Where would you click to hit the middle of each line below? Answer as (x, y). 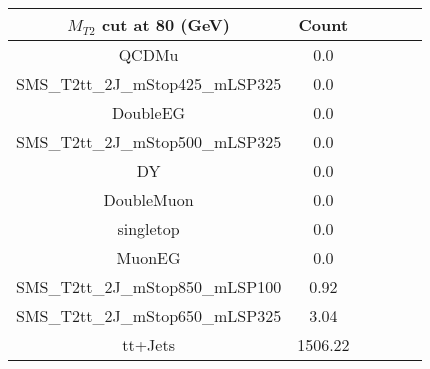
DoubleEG (149, 112)
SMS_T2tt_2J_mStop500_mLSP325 (149, 141)
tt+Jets (148, 344)
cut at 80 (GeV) (165, 24)
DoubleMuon (148, 199)
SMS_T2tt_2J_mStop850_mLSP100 (149, 286)
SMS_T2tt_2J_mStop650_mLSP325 (149, 315)
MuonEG (148, 257)
